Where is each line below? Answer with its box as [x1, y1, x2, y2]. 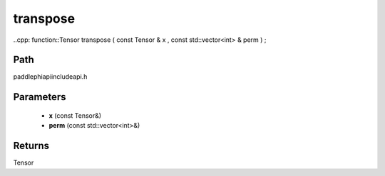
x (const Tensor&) [48, 111, 102, 120]
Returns [13, 140, 50, 152]
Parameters [13, 91, 66, 103]
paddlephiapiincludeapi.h [13, 72, 88, 81]
